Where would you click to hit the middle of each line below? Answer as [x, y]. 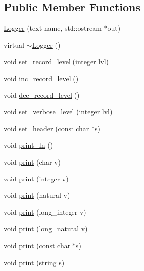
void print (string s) [34, 262]
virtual [14, 45]
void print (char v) [33, 161]
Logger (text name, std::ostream [53, 28]
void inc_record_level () [41, 78]
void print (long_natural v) [46, 228]
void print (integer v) [36, 178]
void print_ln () [29, 145]
